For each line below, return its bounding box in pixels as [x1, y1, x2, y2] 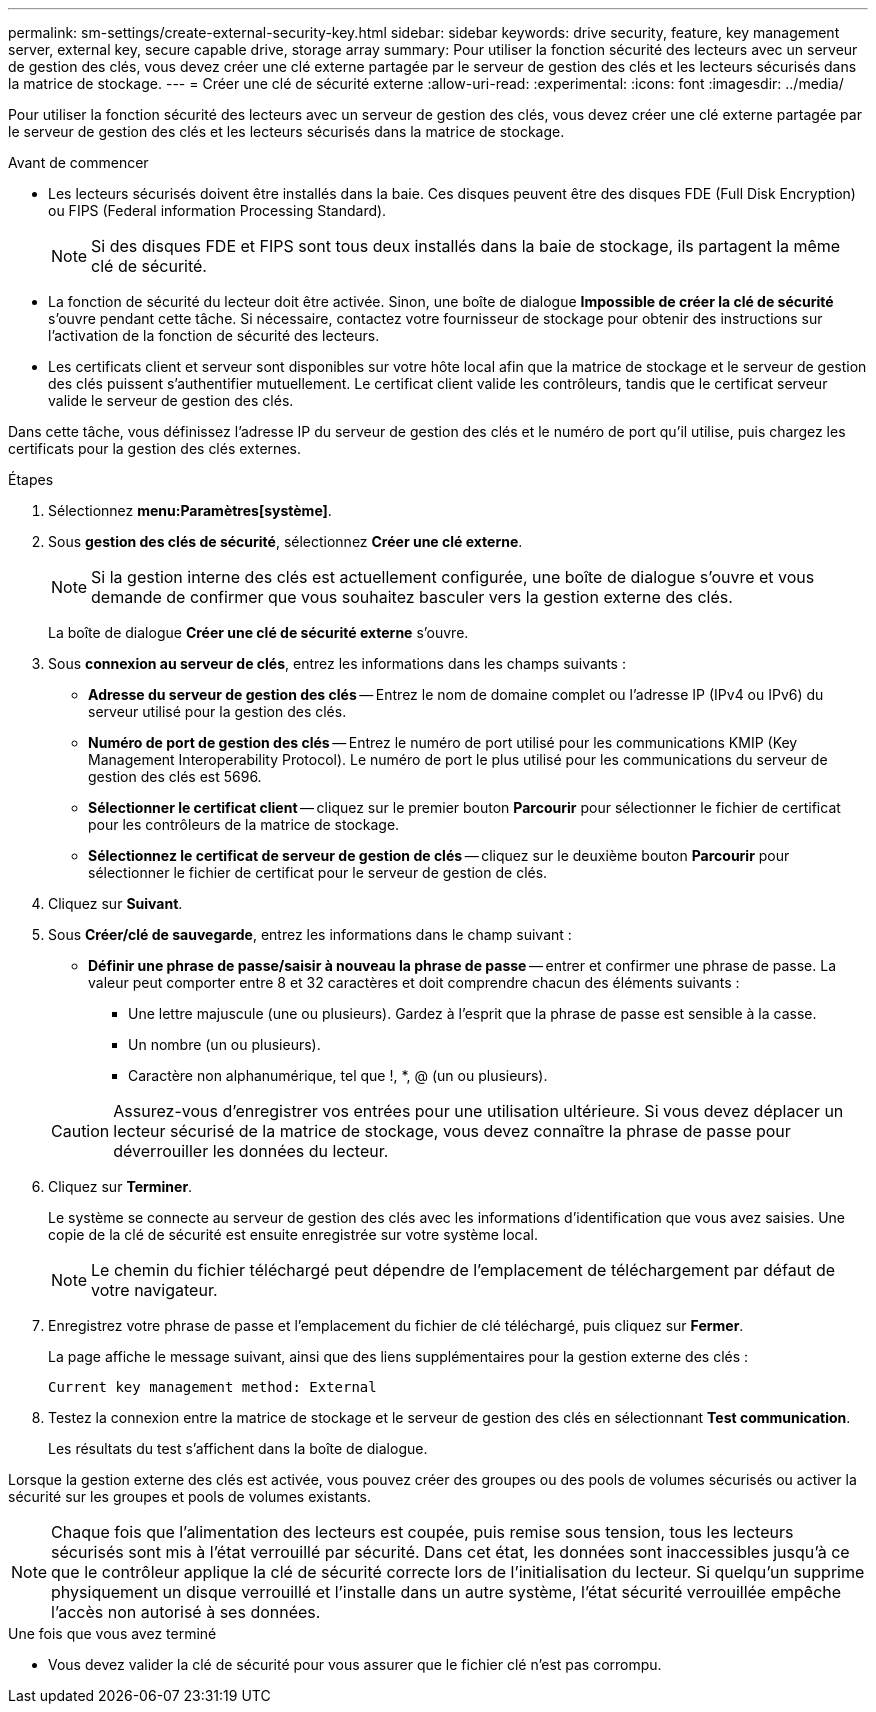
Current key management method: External [48, 1379, 377, 1395]
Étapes [8, 471, 54, 488]
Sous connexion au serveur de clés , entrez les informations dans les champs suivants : [48, 655, 626, 672]
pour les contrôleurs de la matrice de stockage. [88, 816, 400, 833]
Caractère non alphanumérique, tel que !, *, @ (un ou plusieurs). [128, 1067, 548, 1084]
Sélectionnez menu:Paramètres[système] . [48, 502, 332, 519]
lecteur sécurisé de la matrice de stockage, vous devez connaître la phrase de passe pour [113, 1121, 791, 1141]
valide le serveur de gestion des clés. [48, 392, 294, 409]
